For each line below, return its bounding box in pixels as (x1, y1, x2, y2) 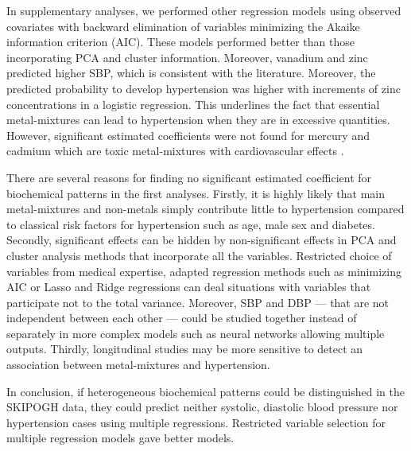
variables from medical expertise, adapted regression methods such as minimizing (6, 262, 401, 279)
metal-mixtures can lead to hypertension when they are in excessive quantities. (6, 111, 390, 128)
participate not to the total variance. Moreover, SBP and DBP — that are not (6, 294, 390, 310)
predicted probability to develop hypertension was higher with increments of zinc (6, 80, 401, 96)
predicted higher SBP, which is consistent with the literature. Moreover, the (6, 64, 376, 81)
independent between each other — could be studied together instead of (6, 309, 357, 326)
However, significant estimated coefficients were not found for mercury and (6, 126, 370, 143)
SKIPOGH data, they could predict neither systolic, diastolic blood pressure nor (6, 399, 398, 415)
